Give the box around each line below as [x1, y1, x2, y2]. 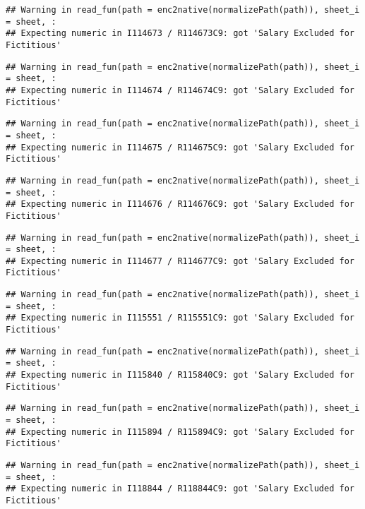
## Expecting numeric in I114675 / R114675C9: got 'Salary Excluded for [6, 142, 354, 152]
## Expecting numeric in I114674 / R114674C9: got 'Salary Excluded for [6, 85, 354, 95]
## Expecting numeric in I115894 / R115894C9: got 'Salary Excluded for [6, 426, 354, 437]
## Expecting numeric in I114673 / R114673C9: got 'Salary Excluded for [6, 28, 354, 39]
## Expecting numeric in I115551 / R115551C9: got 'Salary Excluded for [6, 313, 354, 323]
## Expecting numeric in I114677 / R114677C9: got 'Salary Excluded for [6, 256, 354, 266]
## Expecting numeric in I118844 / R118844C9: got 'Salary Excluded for [6, 484, 354, 494]
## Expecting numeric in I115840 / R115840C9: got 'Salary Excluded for [6, 370, 354, 381]
